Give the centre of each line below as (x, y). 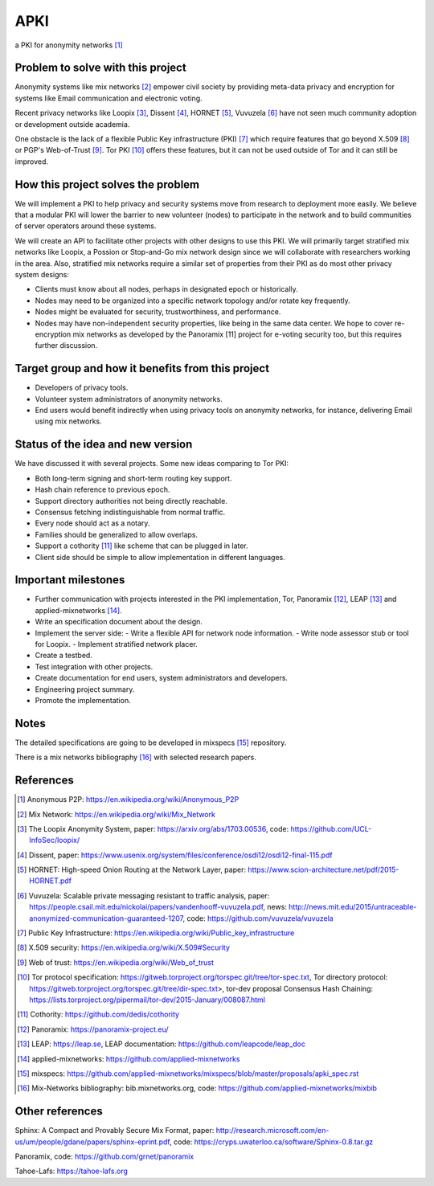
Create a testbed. (63, 656)
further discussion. (66, 346)
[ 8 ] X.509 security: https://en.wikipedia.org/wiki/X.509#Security (124, 947)
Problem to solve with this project (100, 68)
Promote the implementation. (83, 700)
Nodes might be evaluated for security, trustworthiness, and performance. (158, 312)
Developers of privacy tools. (82, 388)
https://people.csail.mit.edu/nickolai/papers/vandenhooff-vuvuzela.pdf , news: (158, 907)
